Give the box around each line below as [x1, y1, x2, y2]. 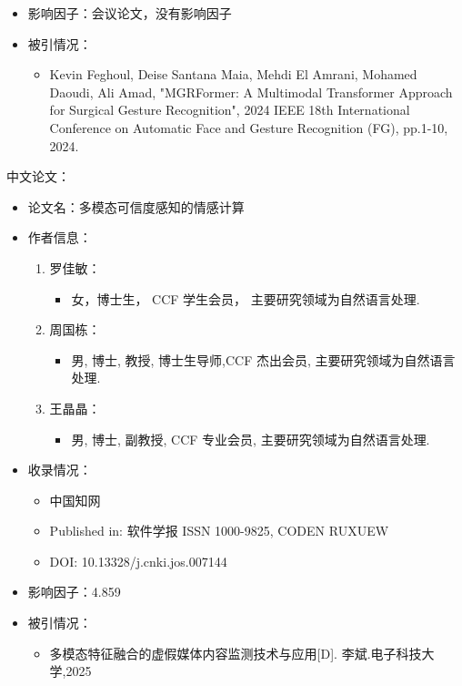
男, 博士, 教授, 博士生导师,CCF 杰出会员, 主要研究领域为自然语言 [71, 350, 456, 369]
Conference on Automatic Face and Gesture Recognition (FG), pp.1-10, [49, 118, 448, 137]
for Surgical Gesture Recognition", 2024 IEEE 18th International [49, 100, 410, 119]
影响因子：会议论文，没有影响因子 [27, 4, 232, 22]
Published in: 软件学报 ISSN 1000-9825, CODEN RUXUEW [49, 521, 389, 540]
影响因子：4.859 [27, 582, 121, 601]
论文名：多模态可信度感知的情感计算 [27, 197, 245, 216]
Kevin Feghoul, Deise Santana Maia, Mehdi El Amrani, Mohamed [49, 65, 417, 84]
